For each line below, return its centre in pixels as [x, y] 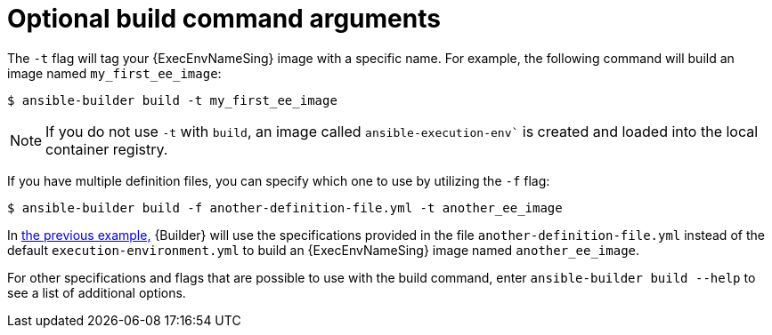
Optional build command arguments [224, 19]
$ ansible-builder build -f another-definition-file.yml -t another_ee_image [285, 207]
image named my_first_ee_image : [114, 73]
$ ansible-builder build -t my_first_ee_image [172, 100]
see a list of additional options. [97, 292]
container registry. [107, 149]
